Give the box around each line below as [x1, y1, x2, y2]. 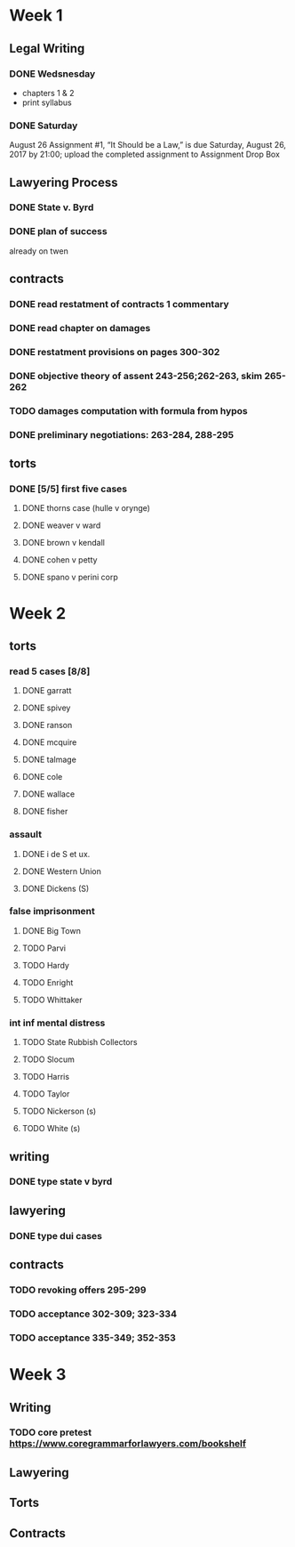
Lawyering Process [9, 174, 118, 190]
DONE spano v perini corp [21, 571, 118, 583]
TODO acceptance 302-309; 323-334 [9, 1308, 178, 1320]
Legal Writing [9, 41, 85, 56]
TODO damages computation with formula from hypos [9, 404, 249, 417]
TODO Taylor [21, 1089, 70, 1099]
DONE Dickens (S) [21, 883, 90, 894]
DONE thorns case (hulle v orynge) [21, 503, 151, 514]
